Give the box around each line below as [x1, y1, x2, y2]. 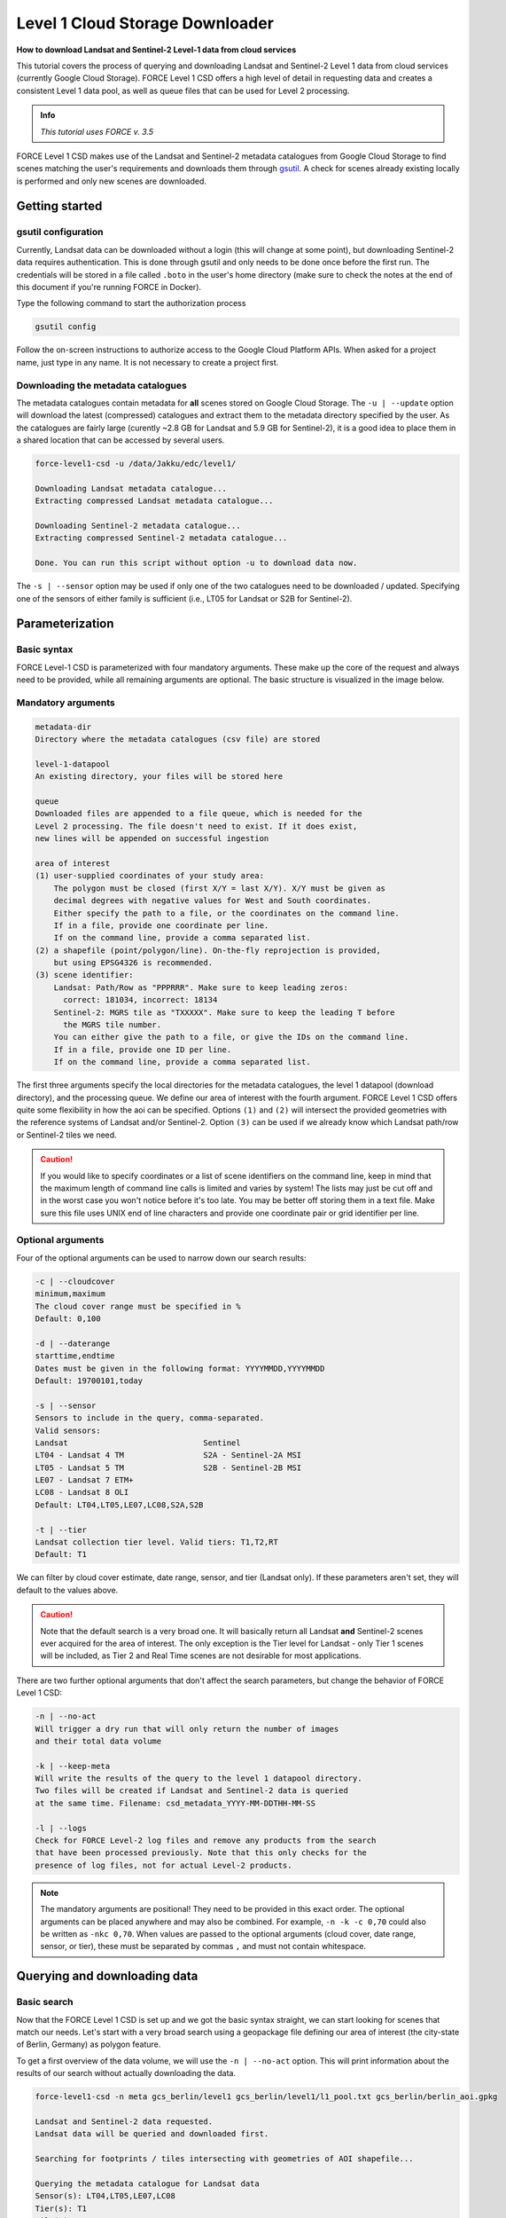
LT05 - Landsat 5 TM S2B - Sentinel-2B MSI [35, 1462, 302, 1473]
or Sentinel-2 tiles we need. [16, 1129, 117, 1140]
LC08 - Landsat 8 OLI [35, 1487, 129, 1498]
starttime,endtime [35, 1351, 115, 1361]
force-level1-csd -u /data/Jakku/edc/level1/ [35, 459, 237, 469]
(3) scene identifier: [35, 970, 134, 980]
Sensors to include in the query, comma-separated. [35, 1413, 265, 1423]
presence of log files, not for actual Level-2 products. [35, 1860, 292, 1870]
